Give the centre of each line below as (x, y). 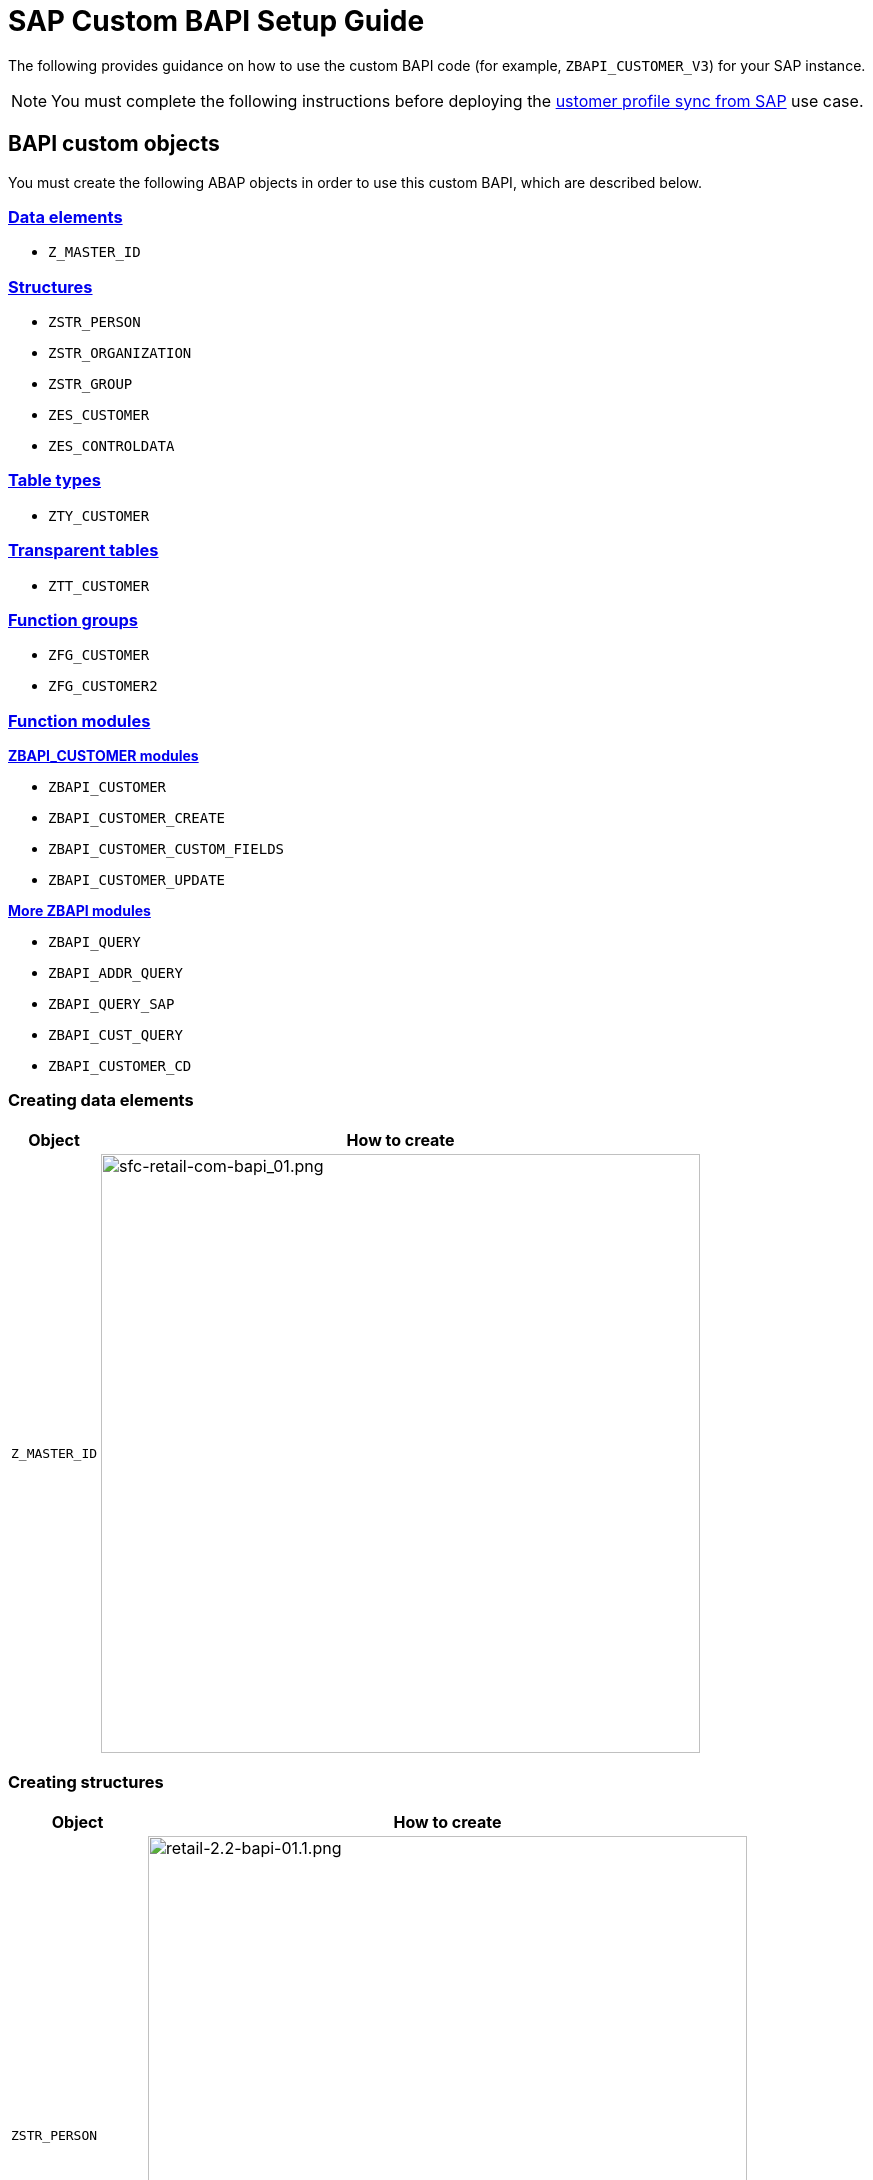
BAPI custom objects (114, 144)
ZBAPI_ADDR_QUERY (115, 973)
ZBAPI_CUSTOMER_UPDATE (137, 880)
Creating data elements (101, 1100)
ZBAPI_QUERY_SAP (111, 1004)
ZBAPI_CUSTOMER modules (103, 756)
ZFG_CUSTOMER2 (103, 686)
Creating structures (86, 1782)
